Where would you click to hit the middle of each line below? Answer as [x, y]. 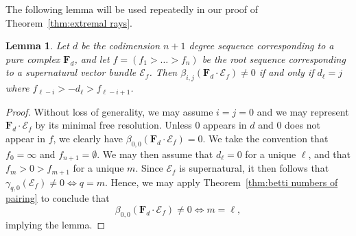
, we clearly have [88, 138]
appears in [225, 125]
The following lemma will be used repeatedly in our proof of [132, 9]
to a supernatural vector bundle [71, 72]
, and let [92, 58]
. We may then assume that [155, 154]
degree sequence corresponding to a [261, 45]
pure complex [33, 58]
